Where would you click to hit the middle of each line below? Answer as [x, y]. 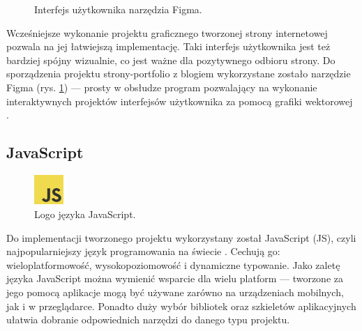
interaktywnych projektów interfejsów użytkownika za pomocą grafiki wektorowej [180, 101]
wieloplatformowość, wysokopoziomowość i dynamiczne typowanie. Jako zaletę [173, 264]
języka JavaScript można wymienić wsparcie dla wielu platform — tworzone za [175, 278]
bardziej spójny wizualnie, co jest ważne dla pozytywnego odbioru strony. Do [171, 60]
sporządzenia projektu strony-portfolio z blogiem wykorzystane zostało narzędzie [179, 74]
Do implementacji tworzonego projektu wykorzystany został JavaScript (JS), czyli [181, 237]
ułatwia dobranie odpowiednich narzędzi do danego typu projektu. [148, 320]
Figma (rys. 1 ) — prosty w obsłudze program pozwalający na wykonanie [162, 87]
